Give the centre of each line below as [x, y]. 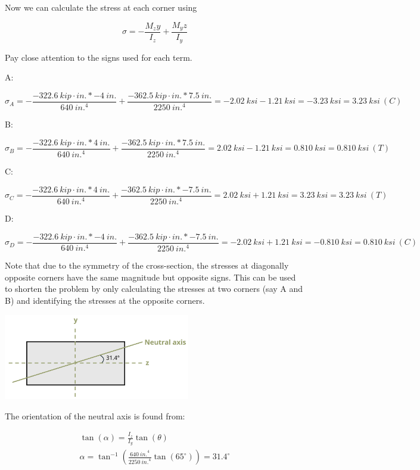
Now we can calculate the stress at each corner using [101, 7]
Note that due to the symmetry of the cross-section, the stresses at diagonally [147, 265]
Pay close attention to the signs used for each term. [99, 57]
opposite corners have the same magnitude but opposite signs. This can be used [150, 277]
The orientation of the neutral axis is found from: [95, 415]
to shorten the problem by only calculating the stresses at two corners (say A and [154, 289]
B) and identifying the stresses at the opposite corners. [105, 300]
